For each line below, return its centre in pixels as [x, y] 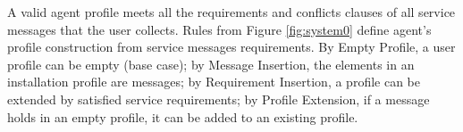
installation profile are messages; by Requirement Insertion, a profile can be [214, 82]
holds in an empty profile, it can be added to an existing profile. [183, 116]
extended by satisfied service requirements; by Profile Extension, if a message [219, 99]
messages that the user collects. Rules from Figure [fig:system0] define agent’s [219, 29]
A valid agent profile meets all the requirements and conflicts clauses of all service [231, 12]
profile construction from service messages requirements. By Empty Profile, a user [231, 47]
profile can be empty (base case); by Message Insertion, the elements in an [211, 64]
